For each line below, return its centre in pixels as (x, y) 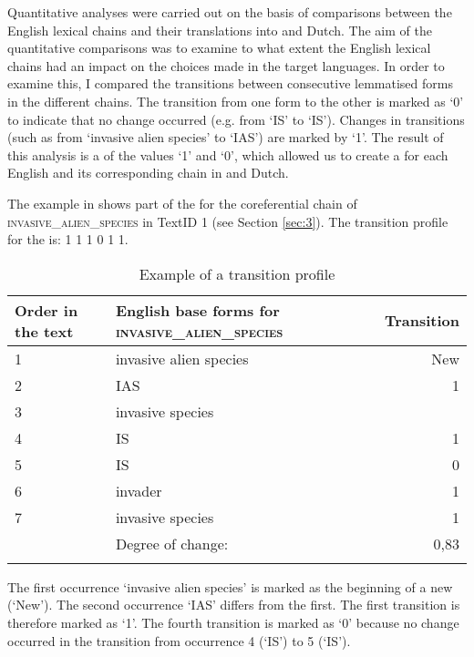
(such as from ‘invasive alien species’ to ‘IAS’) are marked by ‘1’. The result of (226, 137)
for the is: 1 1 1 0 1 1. (68, 239)
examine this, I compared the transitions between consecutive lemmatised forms (230, 83)
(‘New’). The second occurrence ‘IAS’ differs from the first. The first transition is (234, 605)
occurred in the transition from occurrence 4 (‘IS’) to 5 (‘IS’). (179, 640)
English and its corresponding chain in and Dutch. (148, 173)
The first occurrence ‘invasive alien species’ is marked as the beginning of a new (230, 586)
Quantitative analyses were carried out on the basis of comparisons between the (230, 12)
